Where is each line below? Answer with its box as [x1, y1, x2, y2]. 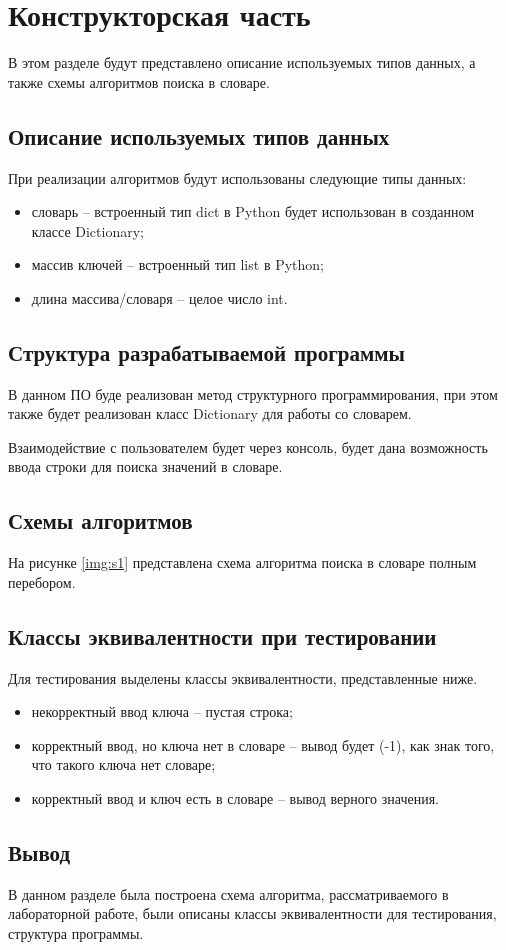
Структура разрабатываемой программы [8, 336, 406, 367]
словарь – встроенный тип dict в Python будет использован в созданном [31, 201, 475, 222]
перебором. [8, 571, 76, 592]
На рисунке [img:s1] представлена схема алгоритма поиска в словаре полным [8, 552, 477, 573]
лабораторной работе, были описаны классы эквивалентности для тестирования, [8, 903, 497, 924]
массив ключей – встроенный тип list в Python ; [31, 254, 325, 275]
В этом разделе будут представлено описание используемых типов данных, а [8, 52, 476, 73]
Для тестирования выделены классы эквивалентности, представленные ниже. [8, 667, 478, 688]
